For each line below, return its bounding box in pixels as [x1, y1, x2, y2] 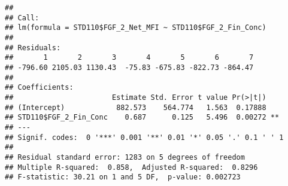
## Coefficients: [5, 83, 74, 92]
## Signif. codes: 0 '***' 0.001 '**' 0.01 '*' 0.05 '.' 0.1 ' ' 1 [5, 133, 284, 142]
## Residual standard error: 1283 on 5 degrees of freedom [5, 153, 245, 161]
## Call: [5, 13, 40, 22]
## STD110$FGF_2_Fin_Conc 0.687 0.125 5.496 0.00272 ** [5, 113, 280, 122]
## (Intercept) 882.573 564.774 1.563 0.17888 [5, 103, 266, 112]
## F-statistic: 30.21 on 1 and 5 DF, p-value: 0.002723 [5, 173, 241, 182]
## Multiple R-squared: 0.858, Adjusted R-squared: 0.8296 [5, 163, 258, 172]
